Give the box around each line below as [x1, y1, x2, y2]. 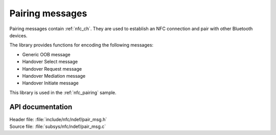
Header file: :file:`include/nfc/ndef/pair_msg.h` [9, 116, 107, 122]
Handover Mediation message [22, 73, 86, 79]
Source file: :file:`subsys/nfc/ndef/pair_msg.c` [9, 123, 106, 129]
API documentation [9, 103, 73, 111]
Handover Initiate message [22, 80, 79, 86]
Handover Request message [22, 65, 82, 72]
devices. [9, 32, 28, 38]
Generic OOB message [22, 51, 71, 57]
